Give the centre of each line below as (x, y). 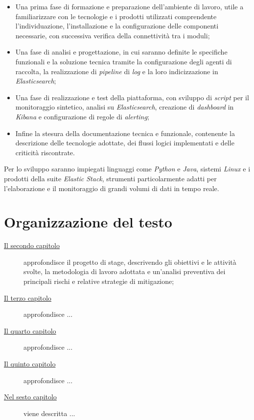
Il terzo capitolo (28, 297)
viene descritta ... (49, 413)
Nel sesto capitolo (30, 397)
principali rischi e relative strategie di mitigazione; (99, 281)
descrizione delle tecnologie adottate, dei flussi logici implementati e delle (125, 143)
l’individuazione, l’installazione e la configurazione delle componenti (117, 26)
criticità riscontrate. (45, 152)
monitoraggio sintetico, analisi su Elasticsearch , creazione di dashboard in (125, 107)
